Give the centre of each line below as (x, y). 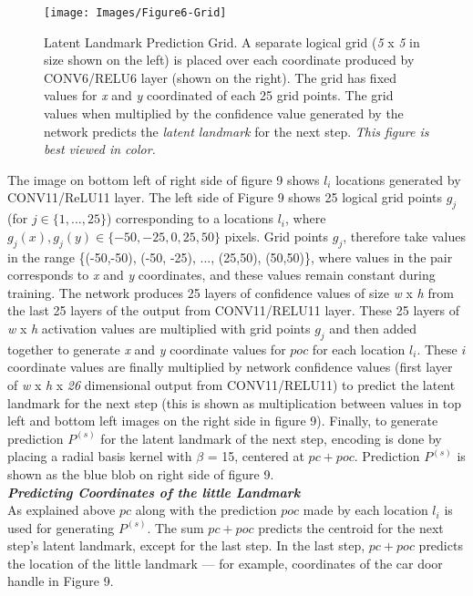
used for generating (61, 527)
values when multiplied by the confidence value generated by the (224, 113)
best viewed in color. (100, 149)
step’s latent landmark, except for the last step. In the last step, (186, 545)
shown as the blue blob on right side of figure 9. (141, 473)
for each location (359, 349)
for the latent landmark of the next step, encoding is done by (271, 438)
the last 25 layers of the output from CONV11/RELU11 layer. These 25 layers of (234, 310)
